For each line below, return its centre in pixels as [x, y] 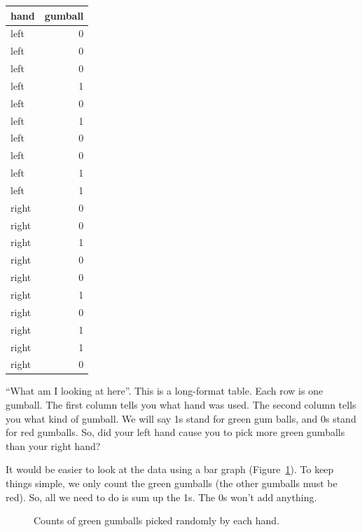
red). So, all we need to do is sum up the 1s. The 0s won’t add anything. [161, 497]
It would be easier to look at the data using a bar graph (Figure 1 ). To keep [170, 469]
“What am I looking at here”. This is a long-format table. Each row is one [165, 391]
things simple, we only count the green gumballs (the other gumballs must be [172, 483]
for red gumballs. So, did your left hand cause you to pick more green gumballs [175, 432]
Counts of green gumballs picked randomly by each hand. [157, 520]
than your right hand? [53, 445]
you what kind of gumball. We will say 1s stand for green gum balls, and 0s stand [181, 418]
